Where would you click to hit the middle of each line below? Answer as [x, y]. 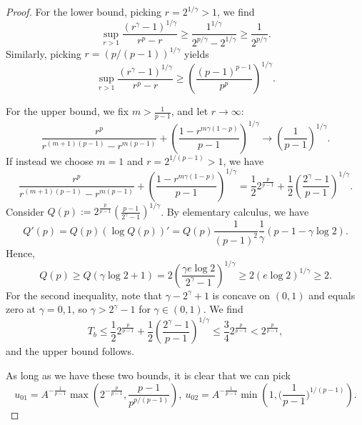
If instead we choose [50, 160]
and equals [332, 295]
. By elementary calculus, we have [235, 211]
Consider [25, 211]
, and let [190, 111]
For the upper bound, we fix [67, 111]
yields [196, 53]
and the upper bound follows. [70, 351]
